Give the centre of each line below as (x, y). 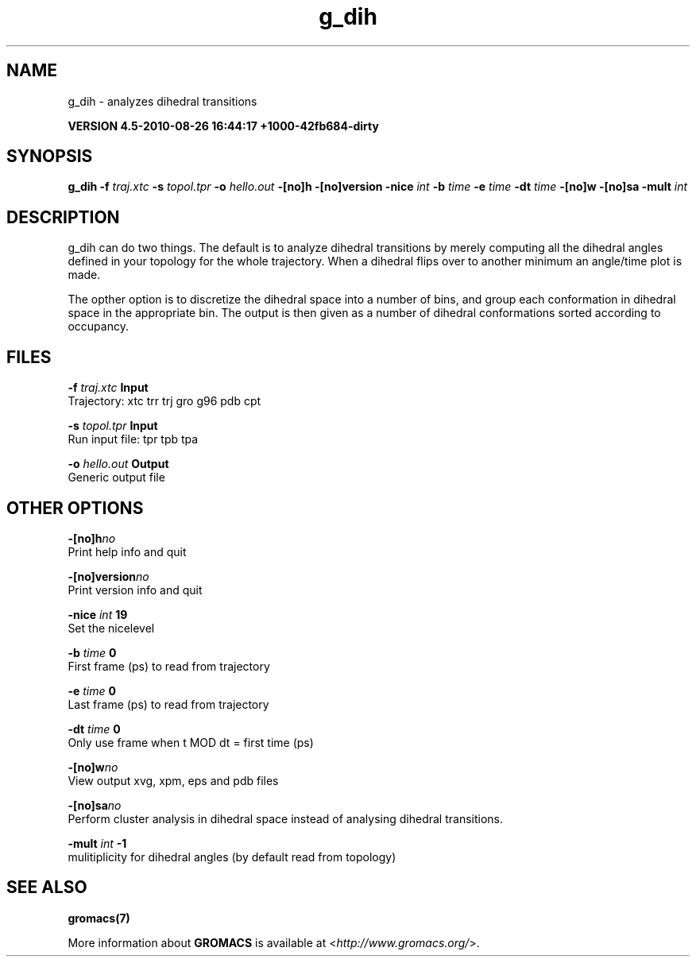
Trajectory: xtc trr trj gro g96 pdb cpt (164, 401)
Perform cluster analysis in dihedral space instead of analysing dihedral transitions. (285, 818)
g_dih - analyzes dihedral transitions (162, 101)
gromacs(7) (99, 918)
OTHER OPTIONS (75, 508)
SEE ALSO (47, 888)
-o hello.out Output (118, 464)
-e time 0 (92, 690)
